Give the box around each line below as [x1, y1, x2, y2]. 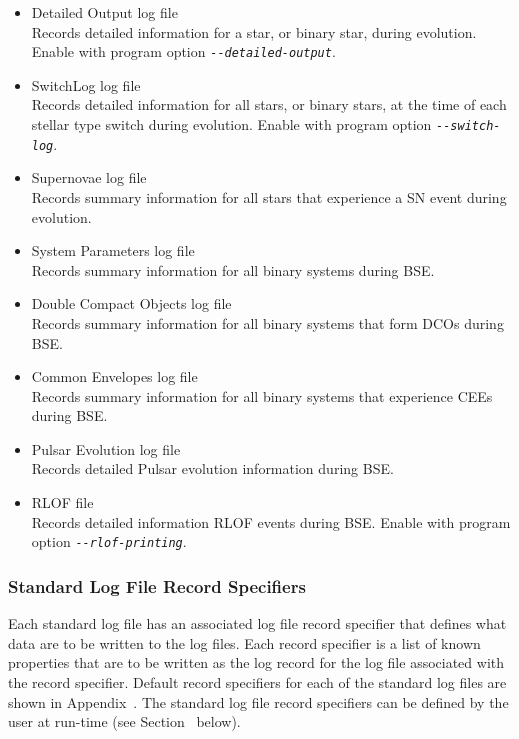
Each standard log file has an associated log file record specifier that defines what [8, 613, 507, 634]
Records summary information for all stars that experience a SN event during [31, 186, 507, 207]
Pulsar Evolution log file [31, 438, 181, 459]
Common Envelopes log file [31, 366, 198, 387]
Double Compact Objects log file [31, 293, 232, 314]
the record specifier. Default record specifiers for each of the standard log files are [8, 671, 507, 692]
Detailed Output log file [31, 2, 178, 22]
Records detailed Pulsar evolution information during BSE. [31, 458, 394, 479]
